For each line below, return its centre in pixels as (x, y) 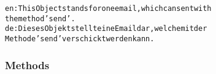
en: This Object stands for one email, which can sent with (108, 8)
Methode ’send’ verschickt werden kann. (80, 39)
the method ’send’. (40, 18)
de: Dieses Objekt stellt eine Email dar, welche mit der (106, 29)
